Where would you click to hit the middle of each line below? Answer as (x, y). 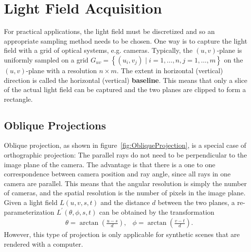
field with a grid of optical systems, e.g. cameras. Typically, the (98, 50)
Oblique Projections (55, 125)
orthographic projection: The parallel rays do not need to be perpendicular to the (125, 155)
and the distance (125, 202)
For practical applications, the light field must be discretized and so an (109, 31)
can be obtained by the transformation (157, 212)
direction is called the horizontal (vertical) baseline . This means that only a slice (126, 80)
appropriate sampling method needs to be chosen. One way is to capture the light (126, 40)
